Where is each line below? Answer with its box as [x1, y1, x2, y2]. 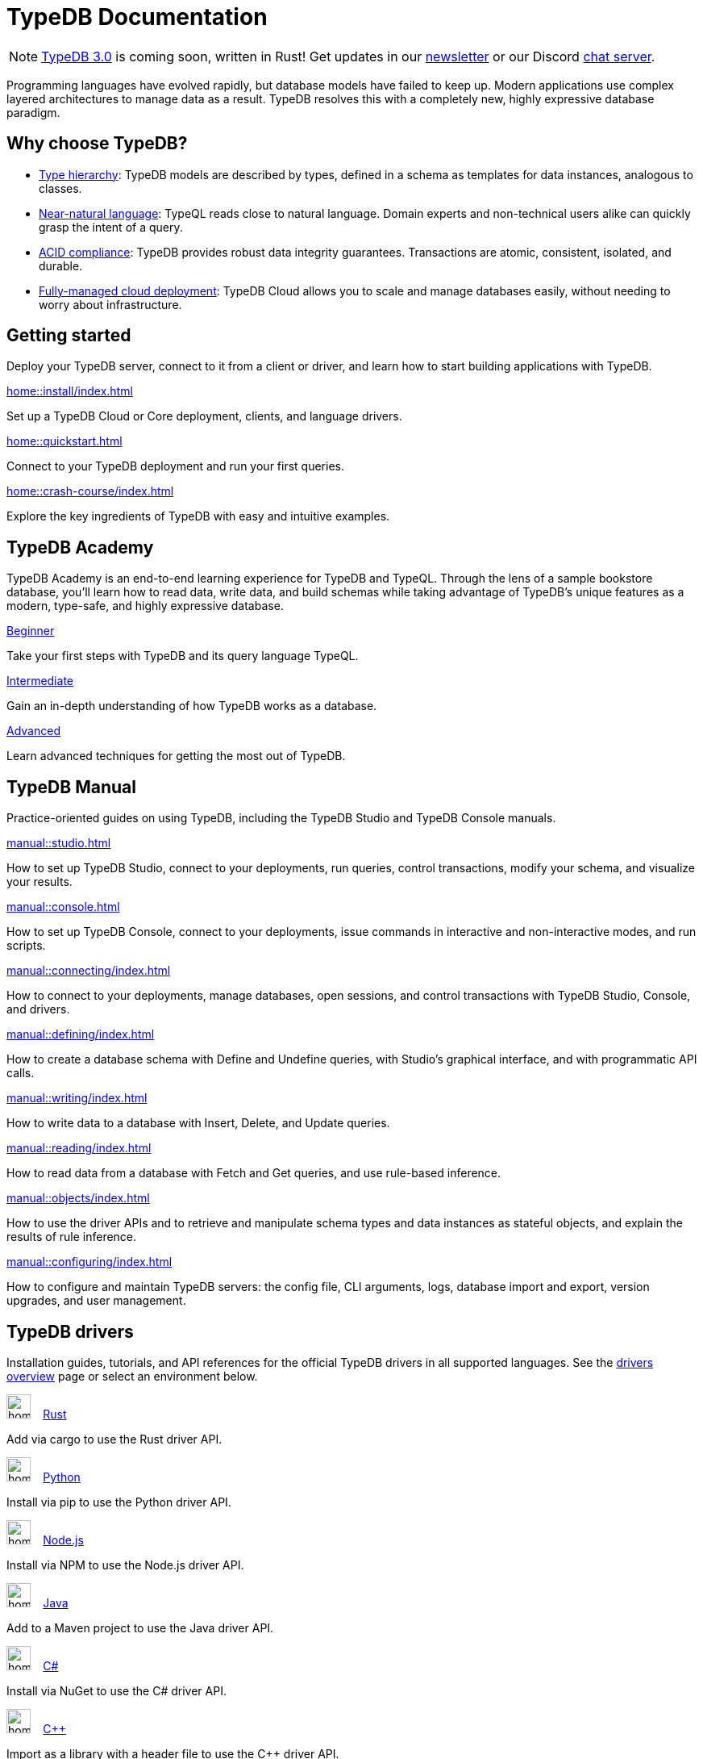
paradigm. [6, 105, 60, 119]
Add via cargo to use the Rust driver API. [6, 1431, 223, 1446]
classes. [39, 181, 82, 195]
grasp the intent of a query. [39, 219, 183, 234]
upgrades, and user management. [6, 1293, 186, 1308]
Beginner [6, 624, 55, 638]
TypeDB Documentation [6, 3, 268, 31]
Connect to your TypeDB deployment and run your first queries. [6, 459, 344, 474]
